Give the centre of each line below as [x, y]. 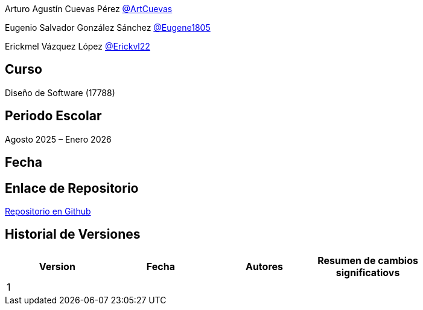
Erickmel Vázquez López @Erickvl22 [78, 46]
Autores [264, 266]
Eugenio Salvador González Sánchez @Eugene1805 [108, 27]
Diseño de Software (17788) [60, 92]
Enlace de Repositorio [72, 188]
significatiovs [368, 272]
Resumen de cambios [368, 260]
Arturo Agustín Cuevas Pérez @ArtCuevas [89, 9]
